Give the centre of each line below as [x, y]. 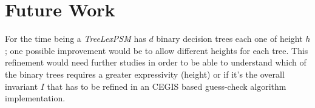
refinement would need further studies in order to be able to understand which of [156, 62]
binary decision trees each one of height [229, 39]
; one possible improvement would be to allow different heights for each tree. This [157, 50]
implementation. [35, 98]
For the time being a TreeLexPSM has [76, 39]
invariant [22, 86]
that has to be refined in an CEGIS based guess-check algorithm [167, 86]
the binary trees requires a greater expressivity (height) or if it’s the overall [145, 74]
